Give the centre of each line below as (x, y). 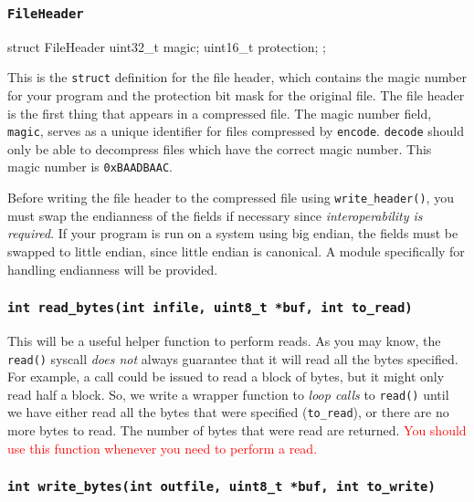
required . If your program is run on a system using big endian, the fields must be (233, 233)
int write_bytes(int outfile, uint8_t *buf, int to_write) (221, 487)
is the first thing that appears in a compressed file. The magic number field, (220, 113)
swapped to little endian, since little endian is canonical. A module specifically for (236, 251)
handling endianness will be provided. (113, 269)
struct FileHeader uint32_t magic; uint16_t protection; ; (167, 46)
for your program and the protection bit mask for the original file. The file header (236, 95)
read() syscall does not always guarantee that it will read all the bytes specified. (233, 358)
